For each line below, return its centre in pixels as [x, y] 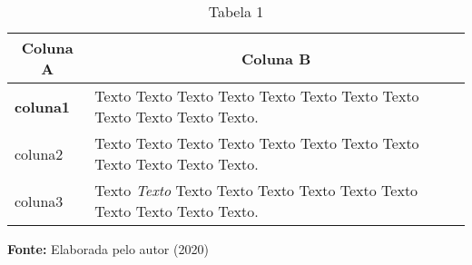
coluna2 [39, 153]
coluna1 [43, 106]
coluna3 [39, 201]
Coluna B [276, 58]
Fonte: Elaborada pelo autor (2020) [108, 249]
